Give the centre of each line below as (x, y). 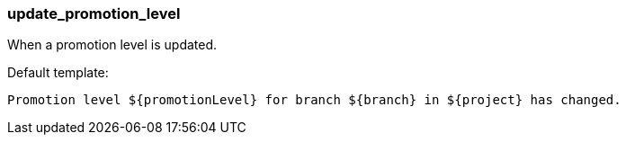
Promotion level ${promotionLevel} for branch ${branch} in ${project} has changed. (314, 100)
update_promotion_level (94, 13)
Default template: (58, 73)
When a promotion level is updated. (112, 45)
